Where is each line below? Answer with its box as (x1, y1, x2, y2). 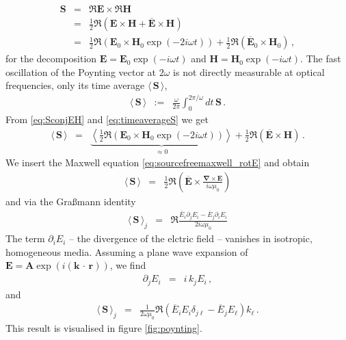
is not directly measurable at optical (173, 64, 325, 79)
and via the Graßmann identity (5, 194, 136, 208)
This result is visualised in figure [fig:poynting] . (5, 320, 202, 335)
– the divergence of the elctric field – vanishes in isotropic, (69, 231, 312, 246)
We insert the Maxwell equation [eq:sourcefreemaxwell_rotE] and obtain (5, 155, 310, 170)
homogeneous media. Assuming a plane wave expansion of (5, 244, 248, 259)
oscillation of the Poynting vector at (5, 64, 157, 79)
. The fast (300, 51, 341, 66)
